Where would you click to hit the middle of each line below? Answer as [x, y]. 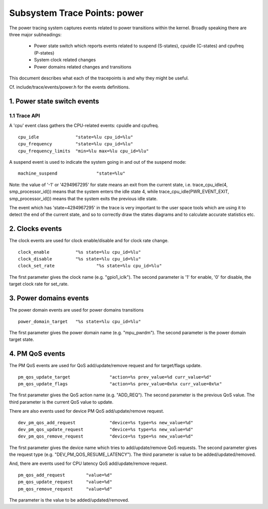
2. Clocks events [35, 229]
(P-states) [44, 53]
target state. [22, 339]
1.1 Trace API [25, 116]
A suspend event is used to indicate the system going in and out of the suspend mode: [98, 162]
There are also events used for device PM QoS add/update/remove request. [87, 411]
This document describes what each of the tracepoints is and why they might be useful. [99, 78]
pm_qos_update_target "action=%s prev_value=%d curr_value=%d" [115, 377]
